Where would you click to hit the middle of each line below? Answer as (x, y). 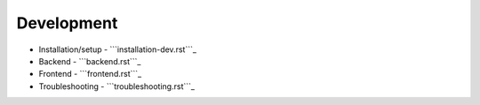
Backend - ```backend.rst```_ (90, 61)
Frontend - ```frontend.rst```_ (90, 74)
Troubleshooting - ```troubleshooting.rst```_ (117, 86)
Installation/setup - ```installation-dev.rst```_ (118, 49)
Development (67, 23)
